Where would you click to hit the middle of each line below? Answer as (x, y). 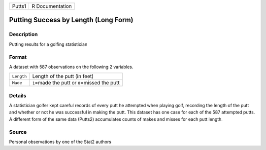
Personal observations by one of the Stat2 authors (60, 142)
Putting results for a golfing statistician (48, 44)
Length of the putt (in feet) (63, 76)
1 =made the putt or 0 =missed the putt (76, 83)
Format (18, 57)
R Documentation (52, 6)
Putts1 (19, 6)
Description (23, 35)
